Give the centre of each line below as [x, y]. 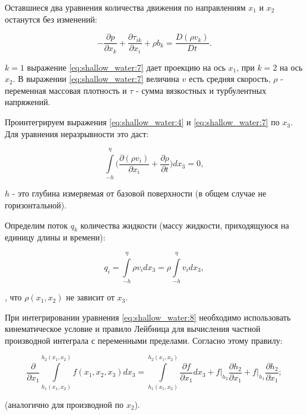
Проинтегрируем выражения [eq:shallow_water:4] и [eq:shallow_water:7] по [142, 122]
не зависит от [90, 297]
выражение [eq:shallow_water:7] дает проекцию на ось [126, 67]
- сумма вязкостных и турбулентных [201, 90]
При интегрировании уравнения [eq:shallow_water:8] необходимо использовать [148, 317]
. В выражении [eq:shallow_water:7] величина [96, 79]
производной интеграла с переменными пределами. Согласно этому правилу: [144, 340]
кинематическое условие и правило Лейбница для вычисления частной [133, 329]
